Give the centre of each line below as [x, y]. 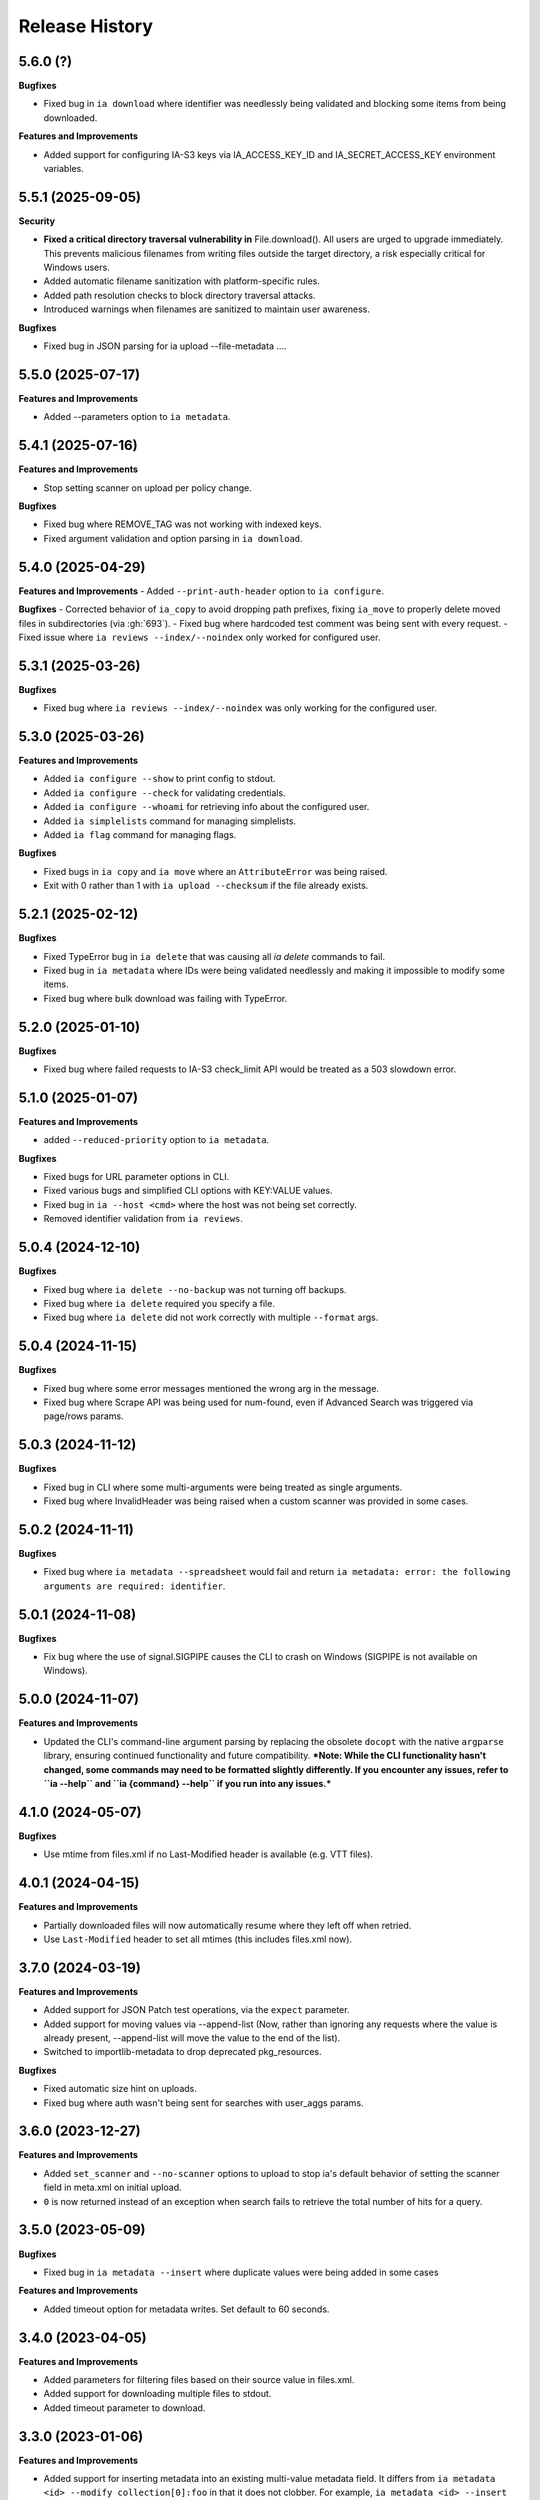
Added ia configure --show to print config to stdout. [159, 779]
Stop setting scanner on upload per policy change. [147, 487]
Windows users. [76, 267]
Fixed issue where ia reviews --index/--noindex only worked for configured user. [199, 637]
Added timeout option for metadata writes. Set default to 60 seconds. [186, 2309]
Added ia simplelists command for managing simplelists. [170, 821]
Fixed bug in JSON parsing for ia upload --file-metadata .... [165, 346]
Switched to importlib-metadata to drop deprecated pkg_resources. [182, 2052]
